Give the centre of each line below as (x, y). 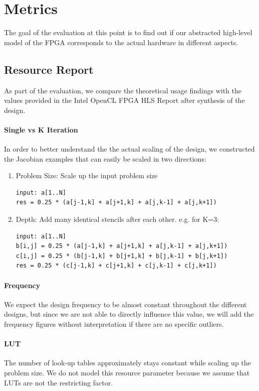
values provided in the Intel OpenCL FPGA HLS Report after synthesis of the (124, 100)
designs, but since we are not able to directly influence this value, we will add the (129, 314)
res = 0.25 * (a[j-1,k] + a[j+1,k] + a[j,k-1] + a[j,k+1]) (116, 203)
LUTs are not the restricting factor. (59, 382)
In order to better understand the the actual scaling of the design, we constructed (129, 149)
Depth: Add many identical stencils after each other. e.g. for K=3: (117, 219)
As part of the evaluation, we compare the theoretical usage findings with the (123, 90)
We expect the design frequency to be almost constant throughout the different (125, 304)
